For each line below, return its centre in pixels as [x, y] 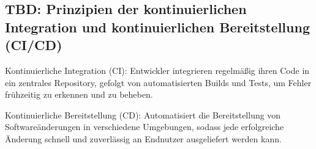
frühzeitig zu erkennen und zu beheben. [79, 94]
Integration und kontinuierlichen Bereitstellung [157, 27]
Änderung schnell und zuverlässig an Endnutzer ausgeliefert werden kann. [143, 138]
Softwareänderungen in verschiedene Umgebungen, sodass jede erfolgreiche [145, 127]
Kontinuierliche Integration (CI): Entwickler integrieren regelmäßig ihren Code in [157, 70]
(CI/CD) [34, 45]
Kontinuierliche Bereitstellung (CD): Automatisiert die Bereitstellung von [143, 114]
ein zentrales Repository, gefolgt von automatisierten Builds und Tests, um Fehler [158, 82]
